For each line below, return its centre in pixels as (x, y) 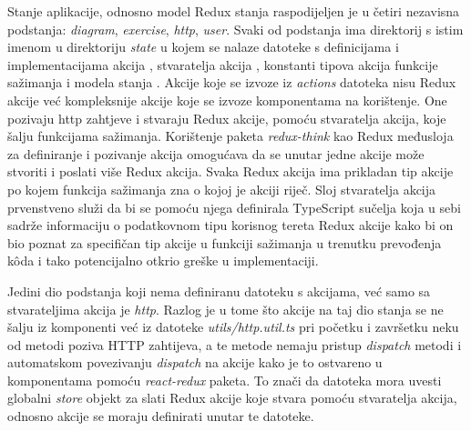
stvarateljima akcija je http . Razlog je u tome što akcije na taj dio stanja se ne (225, 309)
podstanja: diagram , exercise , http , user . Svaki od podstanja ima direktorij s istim (235, 29)
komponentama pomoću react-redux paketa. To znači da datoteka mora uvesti (225, 380)
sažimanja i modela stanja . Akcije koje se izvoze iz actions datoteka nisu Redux (232, 82)
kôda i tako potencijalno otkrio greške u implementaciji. (163, 261)
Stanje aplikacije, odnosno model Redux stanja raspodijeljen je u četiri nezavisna (234, 11)
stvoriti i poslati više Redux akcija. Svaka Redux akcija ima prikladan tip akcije (230, 171)
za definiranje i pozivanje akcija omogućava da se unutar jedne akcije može (216, 153)
